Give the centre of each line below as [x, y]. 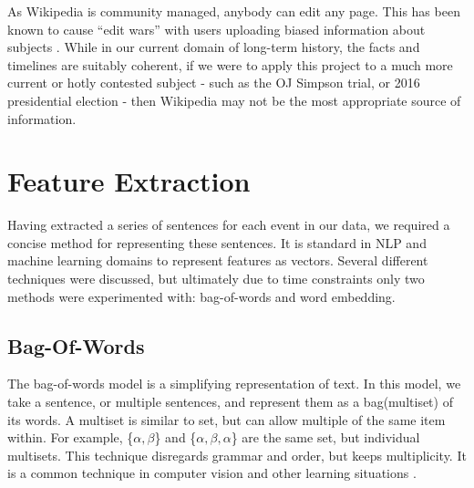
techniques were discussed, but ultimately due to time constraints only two [216, 279]
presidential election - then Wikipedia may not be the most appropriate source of [234, 100]
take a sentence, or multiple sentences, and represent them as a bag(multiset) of [230, 402]
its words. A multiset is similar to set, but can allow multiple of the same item [227, 419]
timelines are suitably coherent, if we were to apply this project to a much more [230, 64]
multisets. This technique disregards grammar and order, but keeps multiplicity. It [237, 455]
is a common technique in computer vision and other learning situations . [212, 473]
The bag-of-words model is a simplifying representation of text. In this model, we [234, 384]
